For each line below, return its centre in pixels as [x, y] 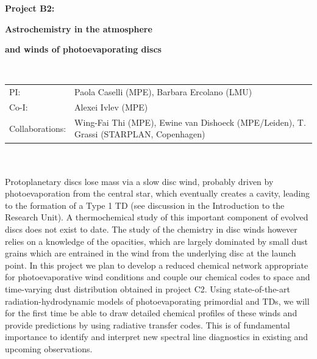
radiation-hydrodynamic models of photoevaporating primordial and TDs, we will [157, 301]
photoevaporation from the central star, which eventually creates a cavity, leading [158, 193]
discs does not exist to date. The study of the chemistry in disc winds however [151, 229]
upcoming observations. [49, 349]
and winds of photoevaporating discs [83, 49]
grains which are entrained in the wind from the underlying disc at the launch [151, 253]
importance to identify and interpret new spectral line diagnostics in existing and [157, 337]
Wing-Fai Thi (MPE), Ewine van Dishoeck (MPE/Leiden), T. [190, 122]
